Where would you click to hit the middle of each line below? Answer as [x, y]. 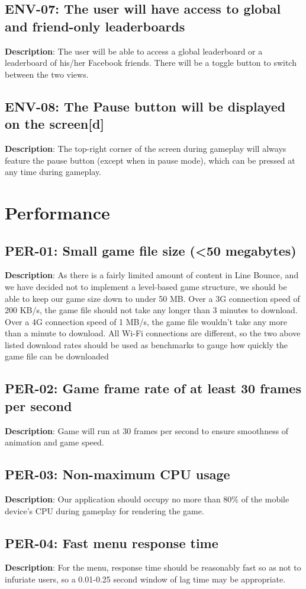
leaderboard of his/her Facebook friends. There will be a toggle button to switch [151, 63]
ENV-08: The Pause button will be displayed [145, 106]
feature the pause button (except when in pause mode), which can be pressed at [150, 160]
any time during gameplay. [53, 172]
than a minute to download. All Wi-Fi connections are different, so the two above [153, 333]
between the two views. [47, 74]
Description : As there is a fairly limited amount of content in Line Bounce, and [152, 275]
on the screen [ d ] [55, 124]
